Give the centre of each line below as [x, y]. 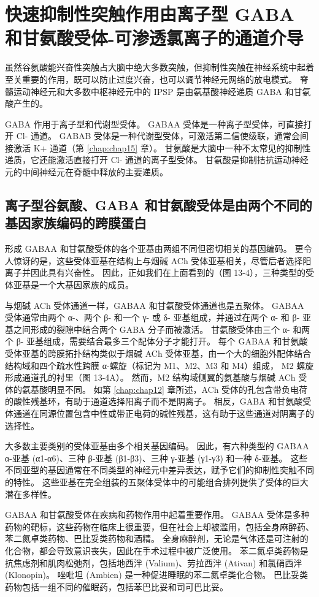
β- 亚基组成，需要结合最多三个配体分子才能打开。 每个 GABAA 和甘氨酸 [162, 341]
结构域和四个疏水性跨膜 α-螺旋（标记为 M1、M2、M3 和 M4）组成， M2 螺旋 [159, 365]
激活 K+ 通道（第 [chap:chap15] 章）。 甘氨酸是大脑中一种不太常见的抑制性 [162, 147]
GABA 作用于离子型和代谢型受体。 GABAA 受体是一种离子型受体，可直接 [154, 124]
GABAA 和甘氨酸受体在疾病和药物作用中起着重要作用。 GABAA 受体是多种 [157, 515]
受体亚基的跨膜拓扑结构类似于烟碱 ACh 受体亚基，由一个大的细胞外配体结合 [158, 353]
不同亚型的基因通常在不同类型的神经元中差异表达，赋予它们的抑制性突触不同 [159, 470]
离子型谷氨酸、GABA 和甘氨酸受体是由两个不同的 [159, 205]
